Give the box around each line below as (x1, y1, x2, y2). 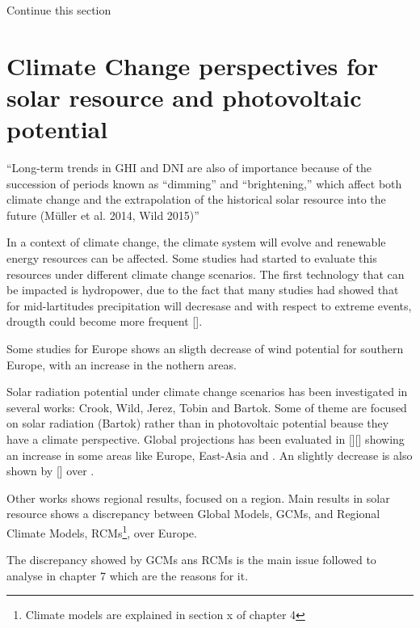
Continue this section (6, 2, 111, 18)
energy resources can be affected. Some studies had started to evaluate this (6, 250, 377, 267)
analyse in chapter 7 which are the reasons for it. (6, 567, 249, 584)
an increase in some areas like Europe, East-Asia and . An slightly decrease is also (6, 446, 413, 463)
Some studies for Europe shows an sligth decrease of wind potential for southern (6, 340, 404, 357)
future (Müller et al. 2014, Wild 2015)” (6, 206, 199, 223)
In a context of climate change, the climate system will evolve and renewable (6, 234, 386, 251)
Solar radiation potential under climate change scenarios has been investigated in (6, 383, 408, 400)
